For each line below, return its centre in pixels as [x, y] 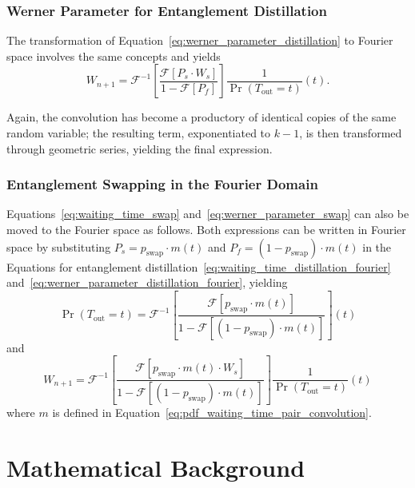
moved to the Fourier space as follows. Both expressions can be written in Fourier [206, 229]
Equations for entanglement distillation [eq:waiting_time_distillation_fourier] [199, 266]
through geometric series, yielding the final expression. [140, 148]
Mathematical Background [156, 467]
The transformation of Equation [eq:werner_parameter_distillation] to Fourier [200, 40]
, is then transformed [351, 133]
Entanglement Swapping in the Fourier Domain [162, 184]
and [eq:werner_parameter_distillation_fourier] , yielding [147, 282]
